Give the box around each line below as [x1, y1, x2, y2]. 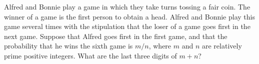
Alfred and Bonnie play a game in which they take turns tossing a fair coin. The [4, 1, 250, 11]
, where [148, 40, 171, 51]
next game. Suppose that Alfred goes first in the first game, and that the [4, 30, 227, 41]
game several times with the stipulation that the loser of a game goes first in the [4, 21, 250, 31]
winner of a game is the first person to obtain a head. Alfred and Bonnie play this [4, 11, 255, 21]
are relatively [202, 40, 242, 51]
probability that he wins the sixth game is [4, 40, 133, 51]
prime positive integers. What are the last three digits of [4, 50, 177, 60]
